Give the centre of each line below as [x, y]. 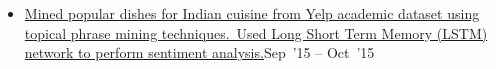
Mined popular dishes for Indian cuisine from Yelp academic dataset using [252, 13]
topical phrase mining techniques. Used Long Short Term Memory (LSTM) [256, 32]
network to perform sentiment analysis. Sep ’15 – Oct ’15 [199, 52]
